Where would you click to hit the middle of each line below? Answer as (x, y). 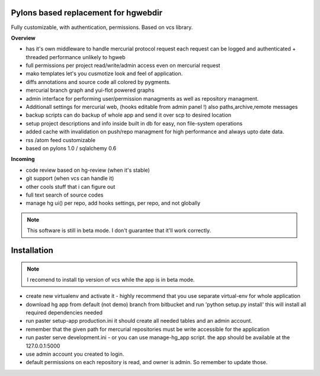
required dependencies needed (64, 313)
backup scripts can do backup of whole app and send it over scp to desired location (129, 115)
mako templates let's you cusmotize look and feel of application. (104, 73)
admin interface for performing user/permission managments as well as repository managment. (142, 98)
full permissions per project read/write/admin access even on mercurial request (123, 66)
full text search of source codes (65, 195)
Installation (32, 250)
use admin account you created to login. (75, 354)
